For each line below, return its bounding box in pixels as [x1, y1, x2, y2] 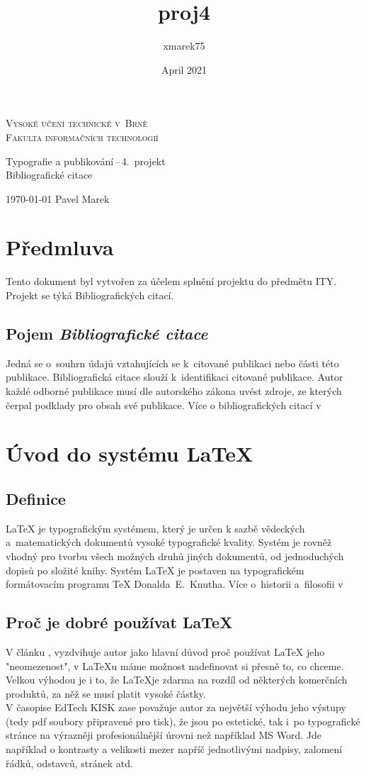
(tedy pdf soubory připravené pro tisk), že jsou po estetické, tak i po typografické [6, 713, 360, 728]
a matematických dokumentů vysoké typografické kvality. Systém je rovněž [6, 535, 332, 550]
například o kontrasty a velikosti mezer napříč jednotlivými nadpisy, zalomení [6, 742, 343, 757]
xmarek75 [163, 38, 205, 53]
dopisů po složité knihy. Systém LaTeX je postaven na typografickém [6, 562, 304, 577]
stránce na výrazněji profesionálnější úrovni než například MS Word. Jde [6, 727, 322, 742]
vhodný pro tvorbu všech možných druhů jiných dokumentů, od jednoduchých [6, 548, 344, 563]
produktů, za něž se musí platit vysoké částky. [6, 686, 206, 701]
